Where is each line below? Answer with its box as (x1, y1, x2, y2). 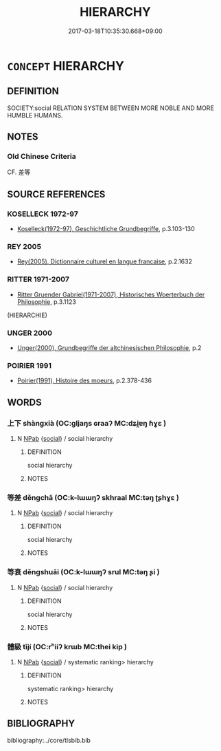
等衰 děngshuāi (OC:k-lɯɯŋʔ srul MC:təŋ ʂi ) (7, 567, 160, 577)
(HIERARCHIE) (7, 311, 48, 319)
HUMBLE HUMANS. (7, 111, 63, 119)
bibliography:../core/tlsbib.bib (7, 736, 91, 744)
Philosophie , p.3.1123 (16, 297, 77, 306)
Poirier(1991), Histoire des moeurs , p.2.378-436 (16, 376, 152, 385)
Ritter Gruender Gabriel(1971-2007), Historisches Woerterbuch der (16, 290, 205, 298)
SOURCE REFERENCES (7, 188, 106, 200)
